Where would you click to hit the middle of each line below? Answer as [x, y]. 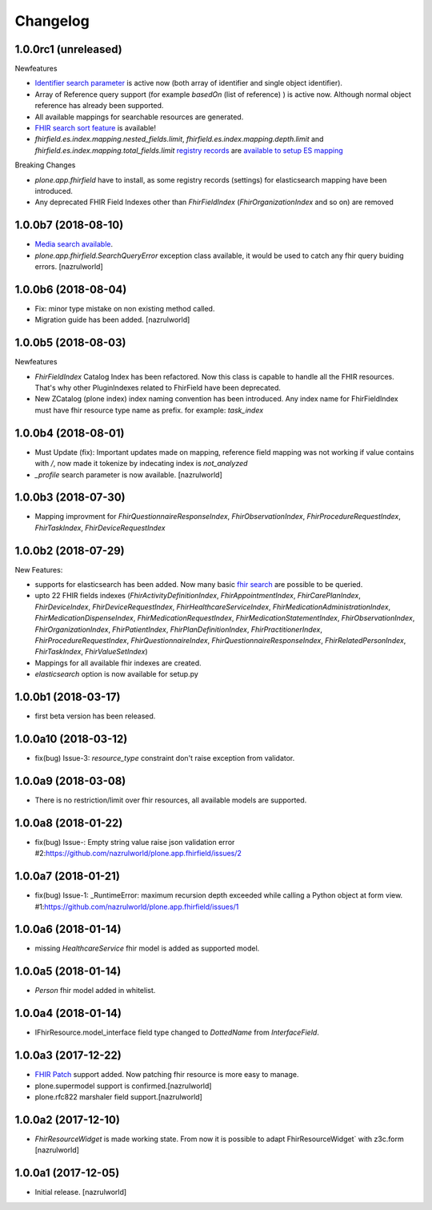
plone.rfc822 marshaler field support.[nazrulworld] [119, 1096]
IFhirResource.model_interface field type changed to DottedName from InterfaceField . [177, 1032]
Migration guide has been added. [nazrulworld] [112, 320]
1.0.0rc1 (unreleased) [69, 49]
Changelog [52, 21]
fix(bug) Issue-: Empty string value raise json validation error [135, 842]
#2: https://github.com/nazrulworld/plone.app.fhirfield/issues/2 [138, 854]
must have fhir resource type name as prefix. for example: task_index [149, 410]
